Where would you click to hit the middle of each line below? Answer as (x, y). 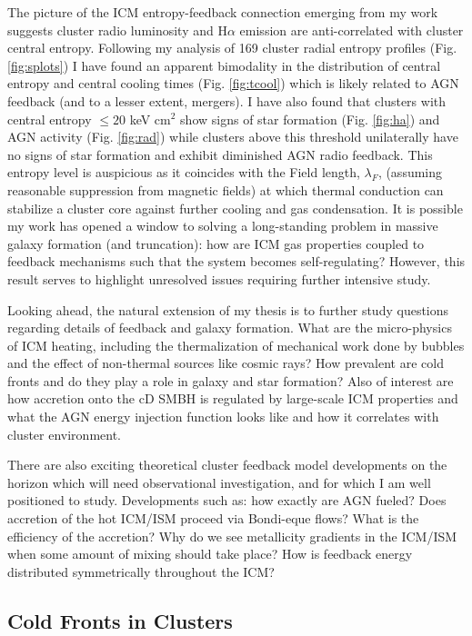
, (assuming (410, 172)
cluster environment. (64, 434)
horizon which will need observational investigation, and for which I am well (219, 482)
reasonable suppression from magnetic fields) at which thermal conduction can (226, 189)
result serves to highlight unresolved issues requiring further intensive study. (219, 278)
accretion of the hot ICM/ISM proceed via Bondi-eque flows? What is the (213, 518)
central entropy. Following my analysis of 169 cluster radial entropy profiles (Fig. (232, 48)
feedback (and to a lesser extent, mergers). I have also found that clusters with (227, 100)
